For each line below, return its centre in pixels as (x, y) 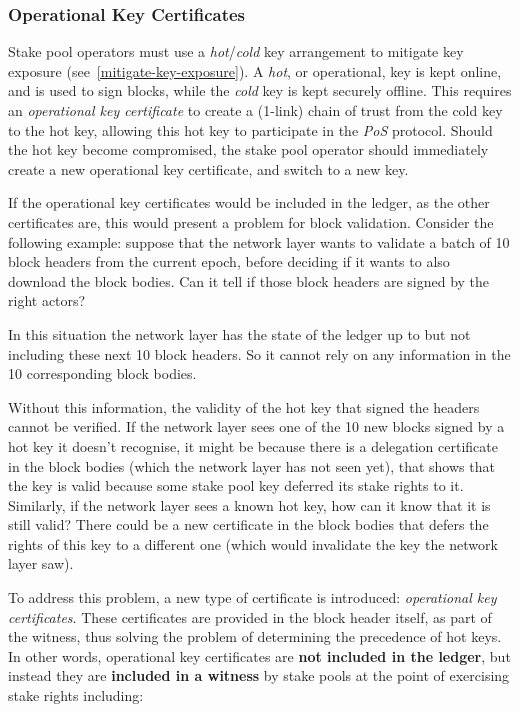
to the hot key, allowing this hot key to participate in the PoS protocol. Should (250, 129)
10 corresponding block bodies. (102, 373)
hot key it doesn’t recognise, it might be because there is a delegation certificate (253, 445)
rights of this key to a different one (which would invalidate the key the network (253, 543)
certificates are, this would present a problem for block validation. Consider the (251, 221)
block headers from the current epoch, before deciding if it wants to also (229, 261)
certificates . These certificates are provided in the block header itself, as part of (250, 616)
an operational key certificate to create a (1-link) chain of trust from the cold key (255, 110)
